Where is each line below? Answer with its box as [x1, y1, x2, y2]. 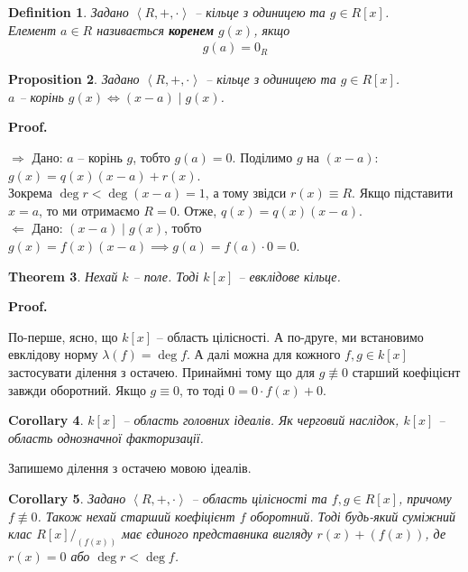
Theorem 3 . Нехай [8, 266, 118, 285]
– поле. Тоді [133, 266, 199, 285]
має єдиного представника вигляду [122, 524, 313, 543]
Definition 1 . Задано [8, 3, 129, 21]
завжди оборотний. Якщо [8, 380, 146, 399]
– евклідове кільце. [238, 266, 341, 285]
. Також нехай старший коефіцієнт [37, 506, 235, 525]
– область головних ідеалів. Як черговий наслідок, [123, 411, 399, 429]
